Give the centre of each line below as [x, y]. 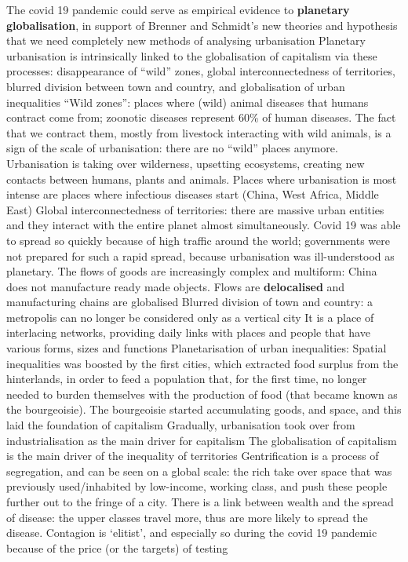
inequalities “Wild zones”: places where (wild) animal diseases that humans [188, 102]
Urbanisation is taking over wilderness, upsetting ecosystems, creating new [186, 163]
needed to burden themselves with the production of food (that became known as [202, 394]
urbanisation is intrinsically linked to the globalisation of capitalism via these [192, 55]
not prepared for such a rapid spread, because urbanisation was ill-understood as [200, 255]
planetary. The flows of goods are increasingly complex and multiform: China [192, 271]
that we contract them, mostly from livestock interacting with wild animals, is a [199, 132]
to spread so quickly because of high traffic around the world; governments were [198, 240]
